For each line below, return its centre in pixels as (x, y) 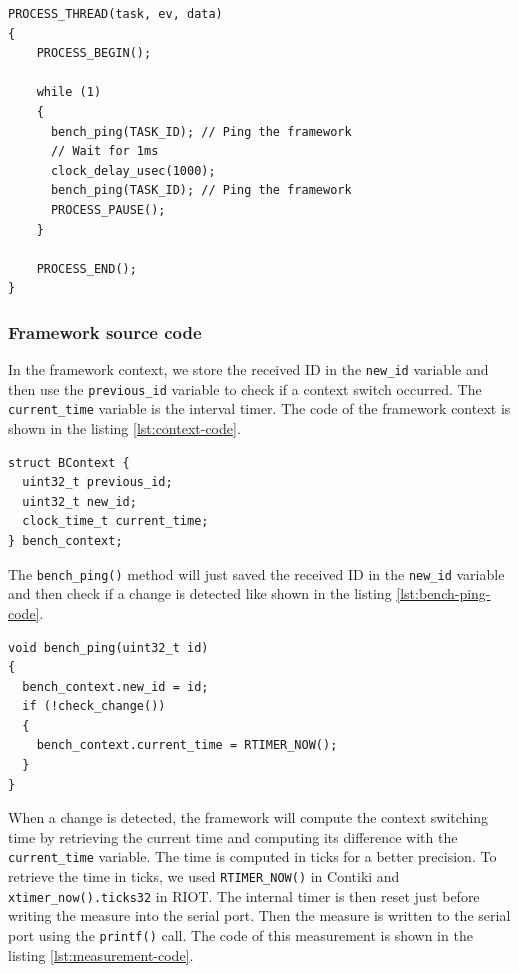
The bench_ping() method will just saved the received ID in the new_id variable (256, 573)
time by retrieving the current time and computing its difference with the (233, 836)
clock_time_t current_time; (115, 521)
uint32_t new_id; (79, 501)
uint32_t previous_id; (97, 482)
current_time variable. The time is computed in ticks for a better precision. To (252, 856)
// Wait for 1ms (104, 151)
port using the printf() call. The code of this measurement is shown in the (240, 935)
